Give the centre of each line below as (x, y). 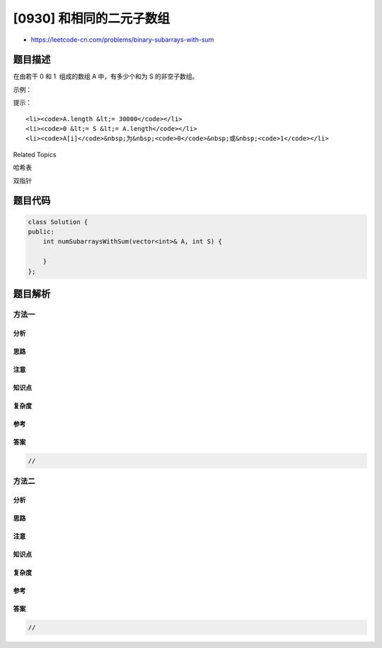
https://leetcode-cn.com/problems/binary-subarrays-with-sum (122, 40)
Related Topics (35, 154)
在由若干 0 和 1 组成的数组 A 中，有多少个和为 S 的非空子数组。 (106, 76)
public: (41, 231)
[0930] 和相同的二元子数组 (91, 18)
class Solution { (58, 222)
